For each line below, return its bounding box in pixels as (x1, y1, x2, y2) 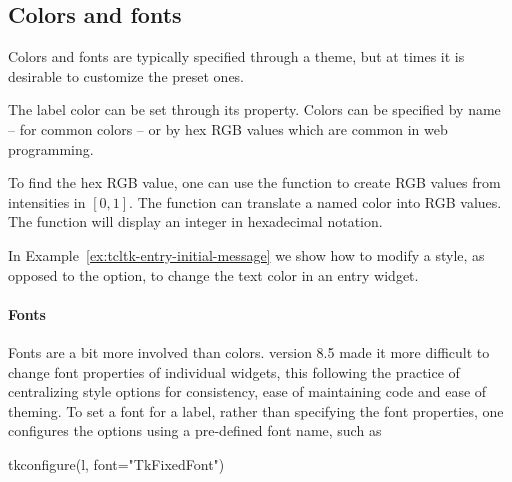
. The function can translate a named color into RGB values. (129, 191, 502, 212)
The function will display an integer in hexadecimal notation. (8, 211, 383, 232)
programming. (8, 138, 94, 159)
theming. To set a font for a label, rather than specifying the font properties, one (8, 400, 504, 421)
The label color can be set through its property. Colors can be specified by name (8, 99, 501, 120)
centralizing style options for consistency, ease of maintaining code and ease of (8, 381, 487, 402)
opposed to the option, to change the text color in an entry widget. (8, 264, 419, 285)
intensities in (8, 191, 86, 212)
